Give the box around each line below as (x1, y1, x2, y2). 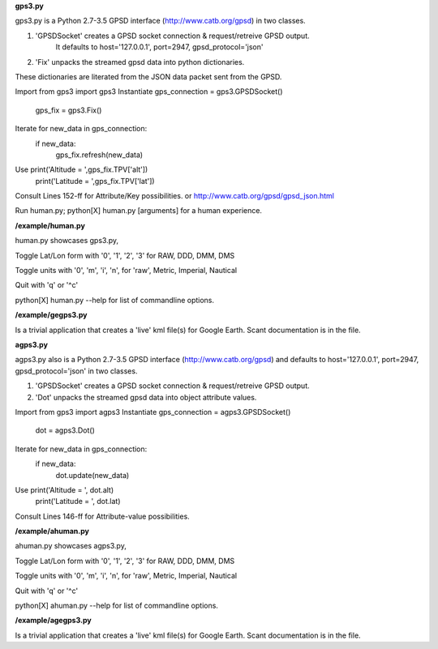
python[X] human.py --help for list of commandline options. (15, 295, 215, 305)
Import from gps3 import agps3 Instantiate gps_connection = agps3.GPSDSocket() (15, 407, 291, 416)
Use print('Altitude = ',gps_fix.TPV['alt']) (15, 164, 148, 174)
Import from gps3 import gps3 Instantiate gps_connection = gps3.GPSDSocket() (15, 87, 283, 96)
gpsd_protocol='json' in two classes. (15, 365, 138, 376)
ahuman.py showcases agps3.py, (15, 541, 127, 551)
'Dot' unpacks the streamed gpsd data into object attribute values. (35, 392, 257, 402)
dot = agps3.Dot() (35, 425, 95, 435)
